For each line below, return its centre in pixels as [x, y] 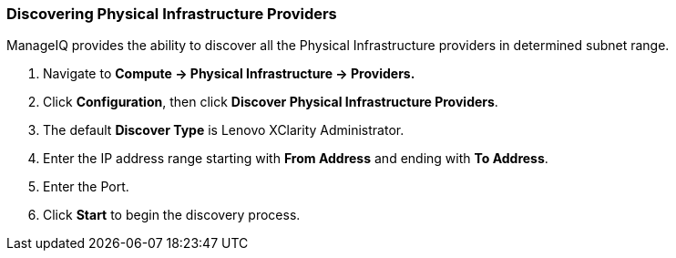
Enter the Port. [86, 187]
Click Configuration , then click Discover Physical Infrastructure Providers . [271, 102]
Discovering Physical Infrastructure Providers [172, 14]
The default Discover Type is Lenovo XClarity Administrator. [224, 130]
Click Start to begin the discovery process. [172, 215]
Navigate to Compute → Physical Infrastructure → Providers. [229, 74]
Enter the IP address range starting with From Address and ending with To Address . [296, 159]
